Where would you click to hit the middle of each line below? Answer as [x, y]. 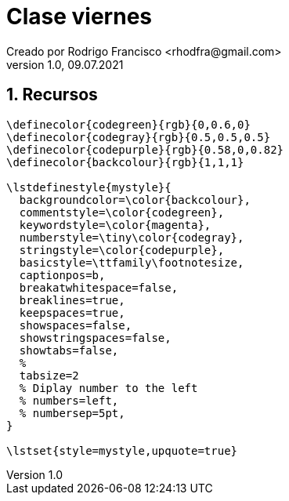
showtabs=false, [69, 350]
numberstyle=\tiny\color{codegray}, [132, 237]
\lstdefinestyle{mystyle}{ [89, 187]
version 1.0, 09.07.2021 [65, 64]
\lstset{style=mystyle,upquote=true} [122, 450]
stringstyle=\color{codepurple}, [122, 250]
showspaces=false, [76, 325]
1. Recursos [52, 95]
